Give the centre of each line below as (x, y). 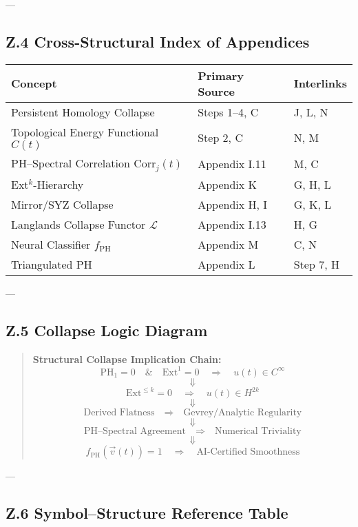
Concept (34, 83)
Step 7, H (316, 264)
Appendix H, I (233, 204)
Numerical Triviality (258, 432)
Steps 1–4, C (228, 112)
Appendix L (227, 264)
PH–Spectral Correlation (71, 163)
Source (217, 91)
